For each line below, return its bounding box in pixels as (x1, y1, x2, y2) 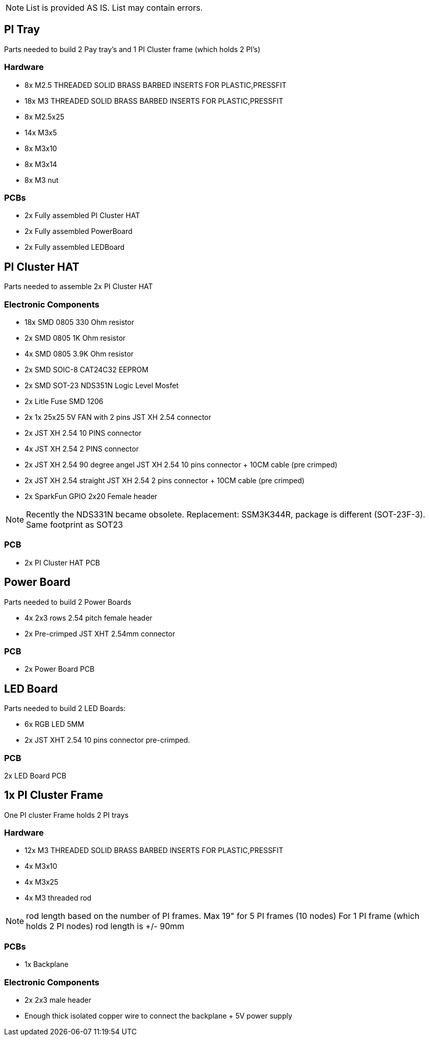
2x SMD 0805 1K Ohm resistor (24, 333, 126, 342)
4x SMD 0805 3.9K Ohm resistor (24, 349, 134, 358)
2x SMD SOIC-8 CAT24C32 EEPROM (24, 365, 148, 374)
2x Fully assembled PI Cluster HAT (24, 211, 140, 220)
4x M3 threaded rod (24, 893, 92, 903)
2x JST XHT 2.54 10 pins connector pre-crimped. (24, 736, 190, 745)
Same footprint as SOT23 (26, 519, 123, 530)
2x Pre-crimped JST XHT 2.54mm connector (24, 629, 175, 638)
